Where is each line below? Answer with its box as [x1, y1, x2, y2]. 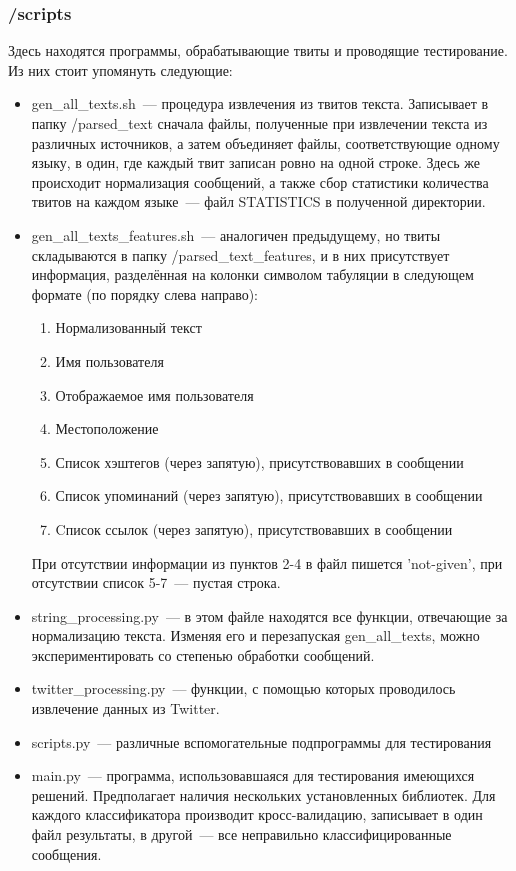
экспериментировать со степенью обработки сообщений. [31, 644, 375, 665]
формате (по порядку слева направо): [31, 283, 258, 304]
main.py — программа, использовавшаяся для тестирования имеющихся [31, 765, 475, 786]
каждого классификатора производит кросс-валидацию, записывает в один [31, 804, 483, 825]
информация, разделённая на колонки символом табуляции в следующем [31, 264, 474, 285]
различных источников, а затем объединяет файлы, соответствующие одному [31, 132, 500, 153]
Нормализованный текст [55, 317, 202, 338]
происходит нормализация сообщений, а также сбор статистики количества [31, 171, 489, 192]
